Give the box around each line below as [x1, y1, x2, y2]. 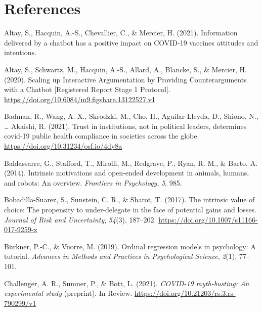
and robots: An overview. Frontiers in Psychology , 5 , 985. [4, 177, 182, 188]
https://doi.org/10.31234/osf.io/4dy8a [4, 141, 122, 151]
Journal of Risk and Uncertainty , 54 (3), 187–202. [4, 214, 156, 225]
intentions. [4, 47, 36, 58]
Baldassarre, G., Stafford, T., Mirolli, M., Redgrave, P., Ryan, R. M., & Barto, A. [4, 157, 258, 168]
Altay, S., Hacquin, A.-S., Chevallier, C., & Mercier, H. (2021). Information [4, 27, 238, 38]
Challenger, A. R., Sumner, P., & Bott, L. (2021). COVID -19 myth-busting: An [4, 278, 249, 288]
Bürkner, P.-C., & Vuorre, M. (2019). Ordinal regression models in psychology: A [4, 241, 256, 251]
